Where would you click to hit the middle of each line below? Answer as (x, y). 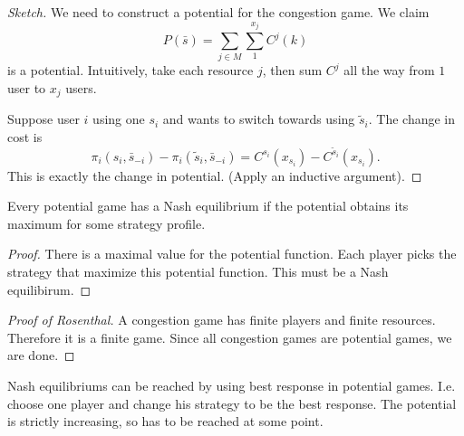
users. (81, 87)
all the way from (389, 70)
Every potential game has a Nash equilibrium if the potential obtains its (208, 206)
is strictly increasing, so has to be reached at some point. (165, 421)
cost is (25, 137)
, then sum (292, 70)
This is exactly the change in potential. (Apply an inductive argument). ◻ (215, 175)
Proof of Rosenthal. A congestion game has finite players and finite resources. (222, 320)
